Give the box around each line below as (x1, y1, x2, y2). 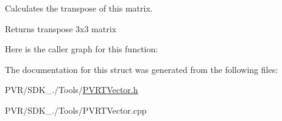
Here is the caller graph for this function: (5, 43, 158, 55)
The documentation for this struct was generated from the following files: (5, 63, 278, 75)
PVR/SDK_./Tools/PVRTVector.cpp (5, 103, 147, 116)
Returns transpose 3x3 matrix (5, 22, 116, 35)
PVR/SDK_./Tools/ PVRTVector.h (5, 83, 138, 96)
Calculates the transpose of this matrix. (5, 2, 153, 14)
